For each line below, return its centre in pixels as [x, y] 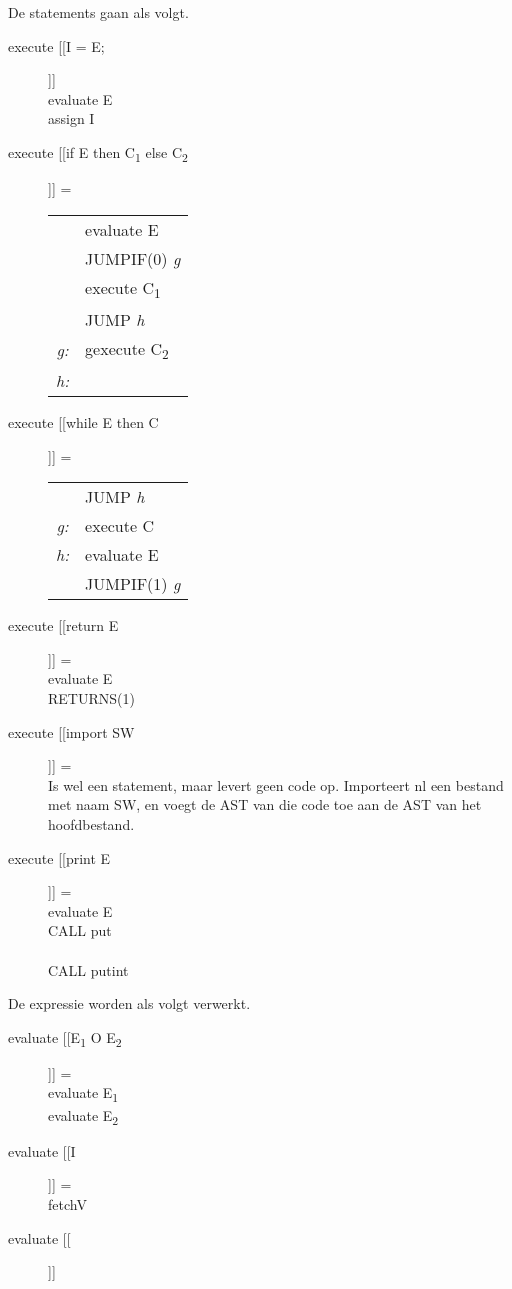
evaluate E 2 [83, 1116]
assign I [71, 118]
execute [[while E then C [83, 422]
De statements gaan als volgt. [98, 12]
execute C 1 [123, 288]
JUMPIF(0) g [133, 258]
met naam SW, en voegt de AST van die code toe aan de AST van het [265, 804]
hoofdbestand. [91, 824]
